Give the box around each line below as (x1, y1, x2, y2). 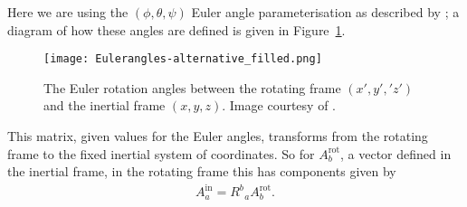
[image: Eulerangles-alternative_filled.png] (43, 52, 322, 66)
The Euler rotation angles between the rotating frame (43, 78, 341, 97)
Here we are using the (7, 3, 129, 21)
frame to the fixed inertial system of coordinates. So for (7, 144, 315, 163)
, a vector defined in (340, 144, 452, 163)
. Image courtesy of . (222, 96, 336, 115)
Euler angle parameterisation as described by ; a (191, 3, 460, 21)
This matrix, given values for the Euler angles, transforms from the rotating (7, 127, 428, 146)
